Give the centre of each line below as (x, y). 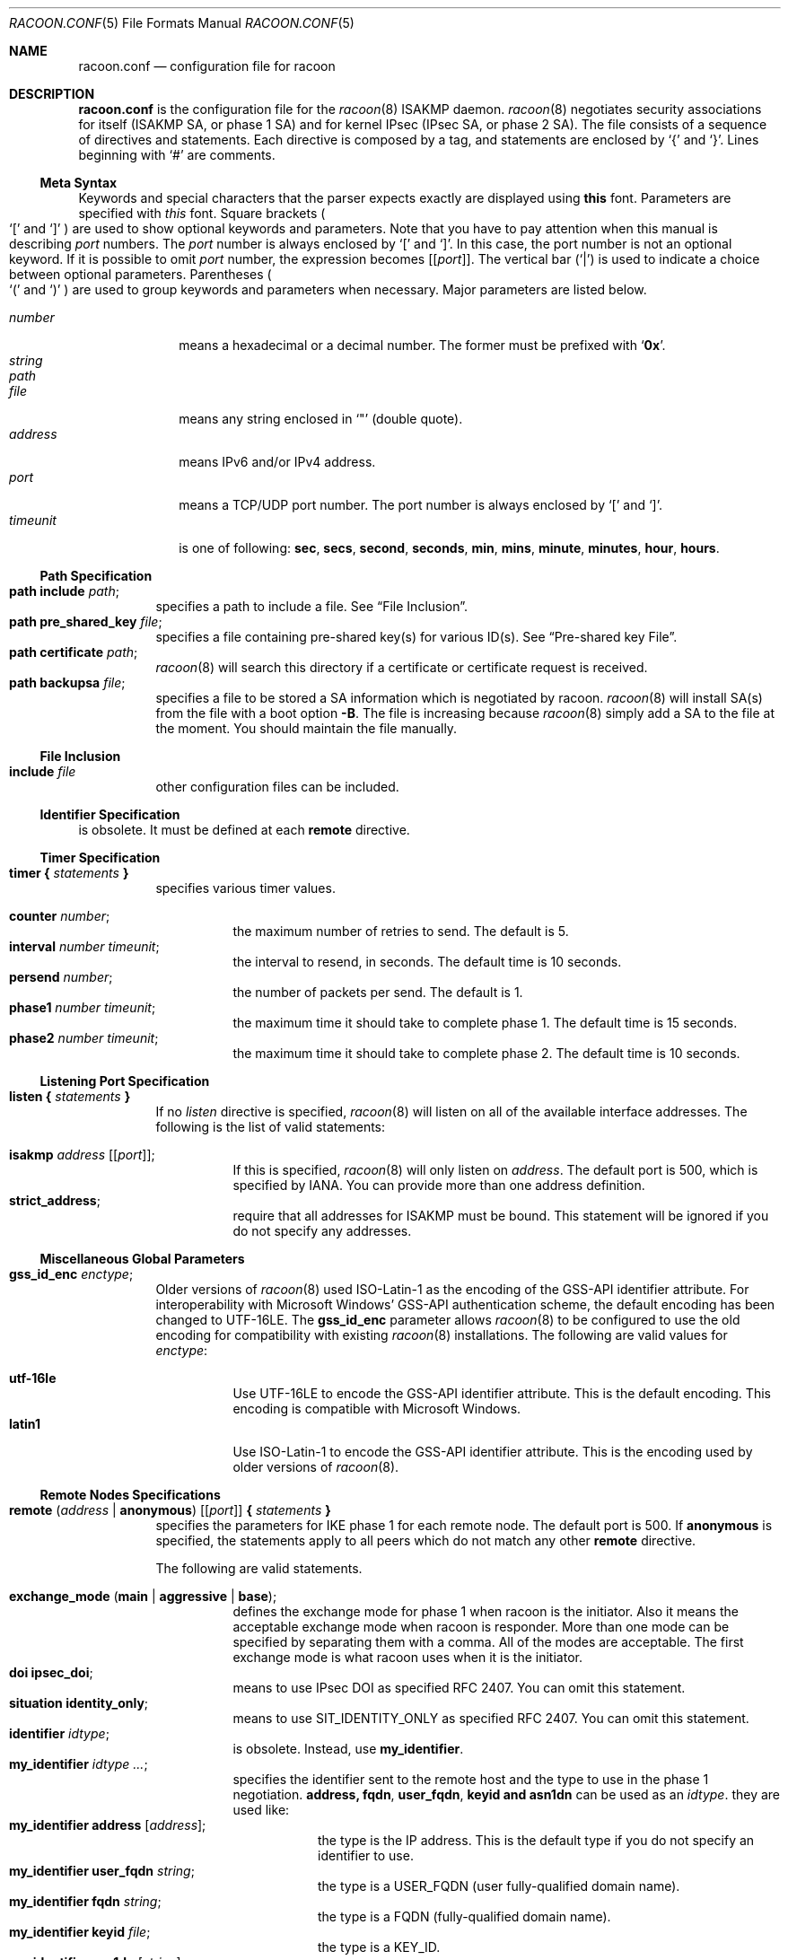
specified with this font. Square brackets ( (202, 213)
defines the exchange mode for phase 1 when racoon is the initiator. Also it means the (486, 1611)
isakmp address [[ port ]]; (82, 1155)
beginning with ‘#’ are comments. (177, 155)
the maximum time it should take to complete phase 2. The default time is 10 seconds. (486, 1053)
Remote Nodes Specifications (130, 1495)
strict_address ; (55, 1200)
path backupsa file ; (67, 682)
